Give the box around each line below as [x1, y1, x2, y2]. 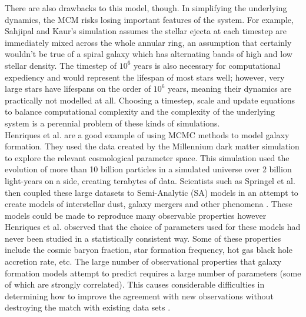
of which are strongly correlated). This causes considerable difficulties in [5, 278, 265, 291]
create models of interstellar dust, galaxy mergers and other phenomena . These [5, 198, 292, 210]
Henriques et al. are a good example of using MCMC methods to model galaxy [5, 128, 290, 141]
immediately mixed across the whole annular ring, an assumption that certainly [5, 36, 292, 48]
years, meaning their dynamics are [168, 82, 292, 95]
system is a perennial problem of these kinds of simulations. [5, 116, 220, 129]
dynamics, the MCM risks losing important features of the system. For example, [5, 13, 294, 25]
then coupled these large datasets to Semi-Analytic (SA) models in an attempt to [5, 186, 298, 198]
